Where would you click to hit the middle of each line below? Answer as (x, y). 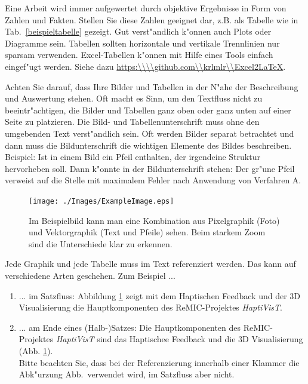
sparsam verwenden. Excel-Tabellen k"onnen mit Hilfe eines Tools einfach (139, 55)
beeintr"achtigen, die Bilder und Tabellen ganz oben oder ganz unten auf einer (148, 110)
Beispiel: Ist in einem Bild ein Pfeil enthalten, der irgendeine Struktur (133, 157)
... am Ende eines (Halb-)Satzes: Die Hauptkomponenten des (130, 327)
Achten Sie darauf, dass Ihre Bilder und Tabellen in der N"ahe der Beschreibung (152, 86)
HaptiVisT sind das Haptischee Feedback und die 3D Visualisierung (179, 339)
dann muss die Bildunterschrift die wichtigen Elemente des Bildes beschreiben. (148, 145)
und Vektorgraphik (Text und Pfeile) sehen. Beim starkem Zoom (147, 232)
